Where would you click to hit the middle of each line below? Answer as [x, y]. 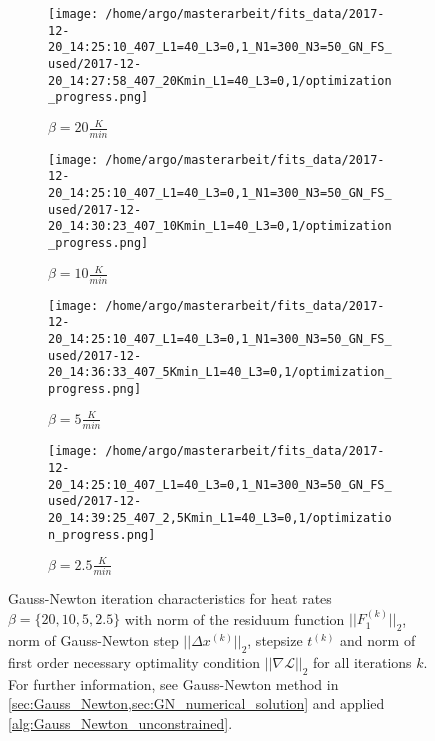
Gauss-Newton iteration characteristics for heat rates [170, 598]
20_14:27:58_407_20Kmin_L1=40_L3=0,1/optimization [220, 80]
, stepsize [275, 640]
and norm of [378, 640]
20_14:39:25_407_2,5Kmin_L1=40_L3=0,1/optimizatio [220, 517]
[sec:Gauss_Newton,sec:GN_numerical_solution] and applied [196, 703]
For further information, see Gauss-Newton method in [173, 683]
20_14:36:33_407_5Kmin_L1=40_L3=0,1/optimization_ [220, 372]
